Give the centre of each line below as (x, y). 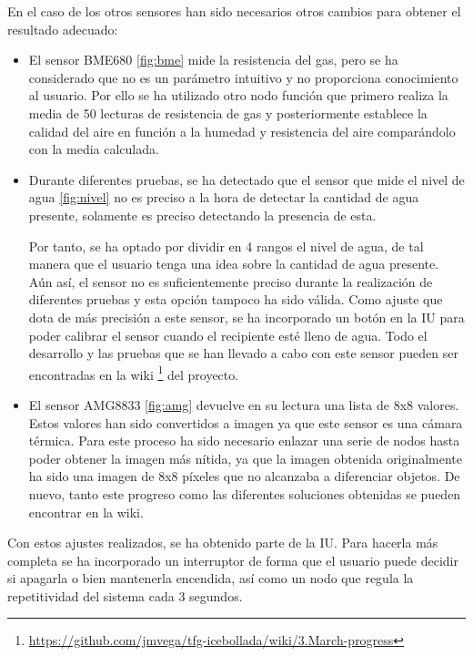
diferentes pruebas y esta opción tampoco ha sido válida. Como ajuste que (236, 299)
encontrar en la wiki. (86, 512)
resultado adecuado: (63, 29)
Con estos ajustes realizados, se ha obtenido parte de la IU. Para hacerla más (223, 543)
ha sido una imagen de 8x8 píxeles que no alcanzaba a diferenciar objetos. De (244, 476)
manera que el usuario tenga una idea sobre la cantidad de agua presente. (234, 264)
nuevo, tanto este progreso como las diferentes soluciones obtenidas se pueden (245, 493)
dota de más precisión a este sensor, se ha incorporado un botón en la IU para (247, 317)
